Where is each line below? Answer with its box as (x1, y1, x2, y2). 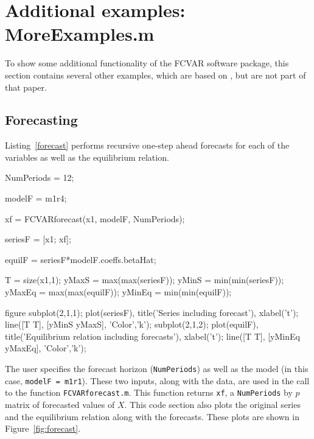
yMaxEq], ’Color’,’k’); (5, 342, 86, 354)
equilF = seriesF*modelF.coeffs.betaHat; (5, 253, 156, 265)
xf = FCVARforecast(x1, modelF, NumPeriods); (5, 212, 185, 225)
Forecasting (5, 110, 78, 129)
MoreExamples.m (5, 21, 155, 46)
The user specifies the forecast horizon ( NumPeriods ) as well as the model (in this (5, 362, 309, 375)
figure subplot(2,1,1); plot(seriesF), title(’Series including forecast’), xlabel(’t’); (5, 306, 299, 318)
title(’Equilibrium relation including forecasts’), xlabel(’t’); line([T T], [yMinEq (5, 329, 300, 342)
